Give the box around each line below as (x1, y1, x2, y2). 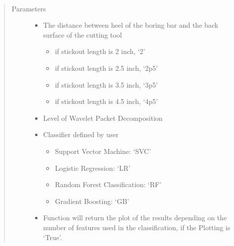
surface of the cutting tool (43, 29, 122, 40)
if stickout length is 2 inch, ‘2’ (55, 46, 145, 56)
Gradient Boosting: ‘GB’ (55, 196, 129, 206)
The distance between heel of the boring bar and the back (43, 20, 219, 30)
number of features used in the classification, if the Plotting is (43, 222, 231, 232)
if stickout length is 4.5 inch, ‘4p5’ (55, 96, 158, 106)
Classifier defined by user (43, 129, 119, 140)
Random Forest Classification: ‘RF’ (55, 179, 161, 190)
